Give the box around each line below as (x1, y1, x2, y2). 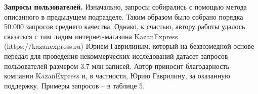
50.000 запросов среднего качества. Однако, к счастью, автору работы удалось (4, 21, 245, 32)
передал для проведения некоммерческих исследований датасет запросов (4, 50, 228, 61)
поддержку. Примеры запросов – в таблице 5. (4, 80, 145, 90)
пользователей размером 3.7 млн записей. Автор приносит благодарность (4, 60, 229, 71)
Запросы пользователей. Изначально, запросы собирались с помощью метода (4, 2, 247, 12)
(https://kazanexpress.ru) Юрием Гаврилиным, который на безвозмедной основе (4, 41, 254, 51)
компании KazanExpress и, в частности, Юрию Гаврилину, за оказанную (4, 70, 230, 81)
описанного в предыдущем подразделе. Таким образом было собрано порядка (4, 11, 243, 22)
